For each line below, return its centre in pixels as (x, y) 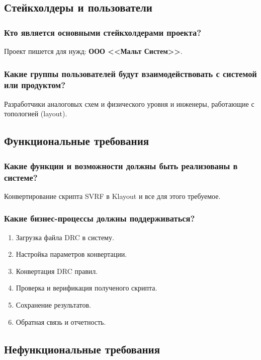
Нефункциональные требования (82, 349)
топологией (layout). (36, 114)
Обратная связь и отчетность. (61, 321)
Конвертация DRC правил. (57, 271)
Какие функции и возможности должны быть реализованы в (121, 165)
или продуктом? (35, 85)
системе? (21, 177)
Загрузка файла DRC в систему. (65, 237)
